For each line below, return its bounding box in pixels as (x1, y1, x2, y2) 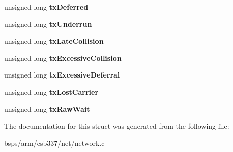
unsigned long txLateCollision (4, 35, 104, 46)
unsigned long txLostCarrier (4, 86, 99, 97)
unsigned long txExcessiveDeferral (4, 69, 120, 80)
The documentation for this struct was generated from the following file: (4, 121, 229, 131)
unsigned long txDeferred (4, 2, 89, 12)
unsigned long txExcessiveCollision (4, 52, 122, 63)
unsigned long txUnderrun (4, 18, 92, 29)
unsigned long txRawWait (4, 103, 90, 114)
